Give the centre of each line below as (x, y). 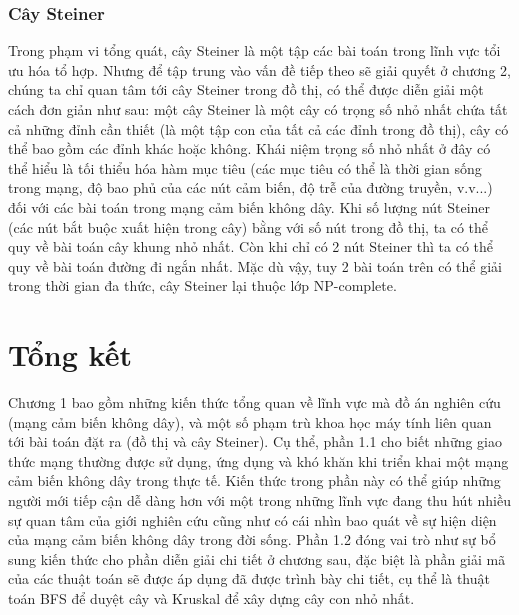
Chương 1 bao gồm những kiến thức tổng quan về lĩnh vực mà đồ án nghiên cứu (254, 402)
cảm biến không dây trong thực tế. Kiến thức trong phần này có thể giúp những (254, 480)
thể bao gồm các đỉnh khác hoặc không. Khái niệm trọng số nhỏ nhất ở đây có (249, 148)
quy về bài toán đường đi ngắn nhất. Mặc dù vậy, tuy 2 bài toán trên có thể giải (255, 265)
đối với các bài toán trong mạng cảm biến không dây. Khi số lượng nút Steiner (249, 206)
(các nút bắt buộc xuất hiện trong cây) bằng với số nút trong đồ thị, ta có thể (248, 226)
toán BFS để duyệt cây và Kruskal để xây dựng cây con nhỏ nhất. (211, 598)
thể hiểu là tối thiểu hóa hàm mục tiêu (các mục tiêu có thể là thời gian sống (245, 167)
